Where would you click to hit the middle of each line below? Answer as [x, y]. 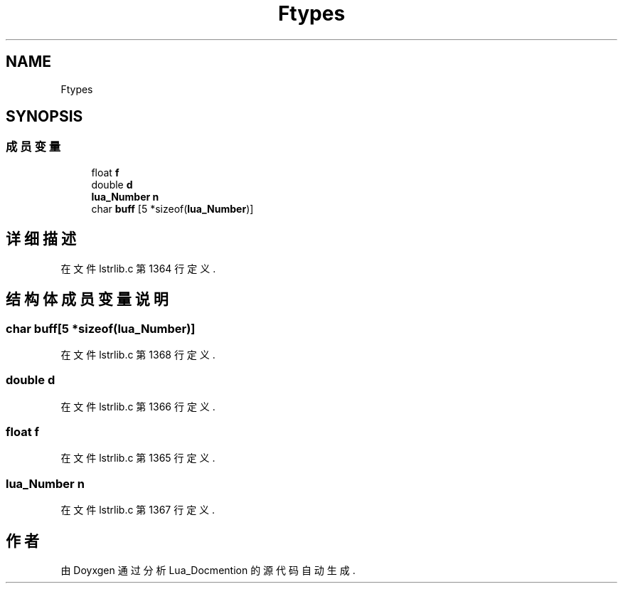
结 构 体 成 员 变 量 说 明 [87, 299]
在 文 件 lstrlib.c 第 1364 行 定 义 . [138, 268]
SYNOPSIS [44, 117]
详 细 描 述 [41, 239]
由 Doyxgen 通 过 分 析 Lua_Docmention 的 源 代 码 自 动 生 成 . [208, 570]
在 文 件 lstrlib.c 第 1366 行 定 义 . [138, 406]
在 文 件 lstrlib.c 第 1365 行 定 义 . [138, 458]
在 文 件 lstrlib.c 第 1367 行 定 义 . [138, 510]
